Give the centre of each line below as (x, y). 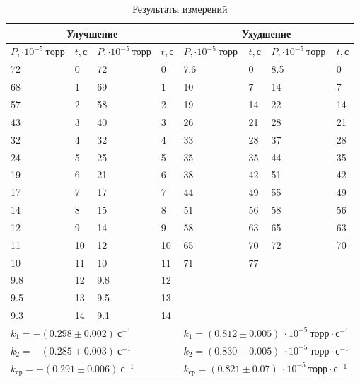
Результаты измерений (180, 8)
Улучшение (92, 33)
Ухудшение (266, 33)
